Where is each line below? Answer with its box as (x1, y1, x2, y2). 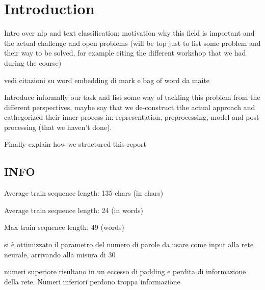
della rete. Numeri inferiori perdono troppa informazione (4, 276, 180, 286)
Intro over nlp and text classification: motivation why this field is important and (4, 28, 255, 38)
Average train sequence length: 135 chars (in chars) (4, 188, 164, 198)
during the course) (4, 57, 62, 68)
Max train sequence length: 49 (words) (4, 222, 124, 232)
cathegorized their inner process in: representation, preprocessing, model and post (4, 112, 259, 122)
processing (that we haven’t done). (4, 121, 112, 132)
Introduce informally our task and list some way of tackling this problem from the (4, 92, 260, 102)
